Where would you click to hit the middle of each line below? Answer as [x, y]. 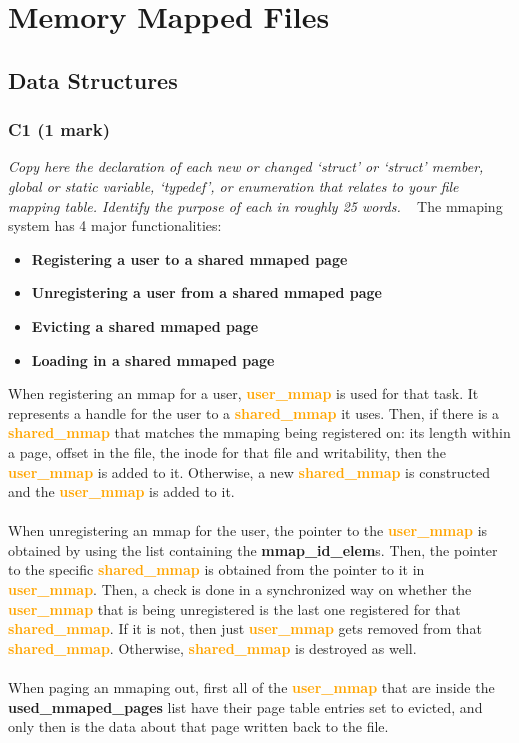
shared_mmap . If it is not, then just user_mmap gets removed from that [245, 628]
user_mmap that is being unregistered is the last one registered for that [234, 608]
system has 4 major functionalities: [115, 225]
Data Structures [93, 79]
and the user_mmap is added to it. [121, 491]
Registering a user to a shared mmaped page [189, 258]
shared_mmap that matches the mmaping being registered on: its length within [259, 432]
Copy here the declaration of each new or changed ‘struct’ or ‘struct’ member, [246, 166]
